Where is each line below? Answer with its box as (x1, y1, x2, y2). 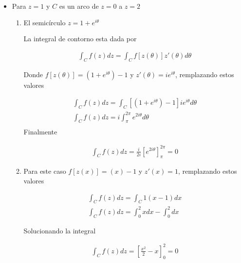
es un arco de (59, 1, 99, 11)
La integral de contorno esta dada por (23, 33, 137, 44)
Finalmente (23, 127, 57, 137)
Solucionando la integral (23, 225, 96, 235)
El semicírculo (23, 17, 66, 27)
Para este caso (23, 166, 66, 176)
